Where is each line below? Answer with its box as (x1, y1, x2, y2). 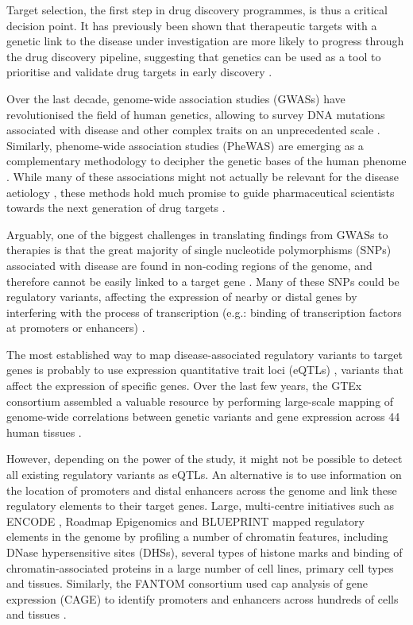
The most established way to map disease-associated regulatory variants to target (6, 345, 403, 362)
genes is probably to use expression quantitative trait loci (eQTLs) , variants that (6, 361, 403, 378)
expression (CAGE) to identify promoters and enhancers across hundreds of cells (6, 590, 399, 607)
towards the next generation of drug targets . (6, 199, 226, 216)
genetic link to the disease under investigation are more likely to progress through (6, 33, 404, 49)
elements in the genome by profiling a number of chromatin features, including (6, 528, 388, 545)
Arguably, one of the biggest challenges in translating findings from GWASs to (6, 226, 388, 242)
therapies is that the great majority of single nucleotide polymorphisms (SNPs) (6, 241, 392, 258)
